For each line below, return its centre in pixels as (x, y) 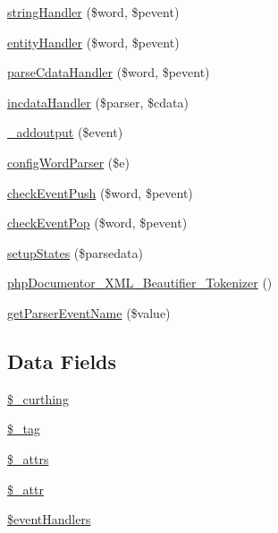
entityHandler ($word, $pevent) (93, 42)
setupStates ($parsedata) (75, 252)
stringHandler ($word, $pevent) (93, 12)
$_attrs (28, 458)
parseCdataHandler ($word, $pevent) (109, 72)
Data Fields (62, 361)
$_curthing (38, 398)
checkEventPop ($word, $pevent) (97, 223)
